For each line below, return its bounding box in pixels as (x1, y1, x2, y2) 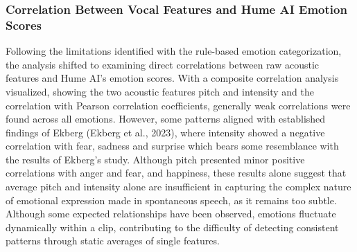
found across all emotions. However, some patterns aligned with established (6, 111, 326, 126)
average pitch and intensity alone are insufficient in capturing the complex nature (6, 179, 351, 194)
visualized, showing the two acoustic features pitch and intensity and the (6, 84, 314, 98)
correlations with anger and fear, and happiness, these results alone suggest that (6, 165, 347, 180)
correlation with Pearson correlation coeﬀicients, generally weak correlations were (6, 98, 351, 112)
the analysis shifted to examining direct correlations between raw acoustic (6, 57, 320, 71)
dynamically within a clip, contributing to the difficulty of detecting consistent (6, 219, 339, 234)
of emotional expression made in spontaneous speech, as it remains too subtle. (6, 192, 337, 207)
